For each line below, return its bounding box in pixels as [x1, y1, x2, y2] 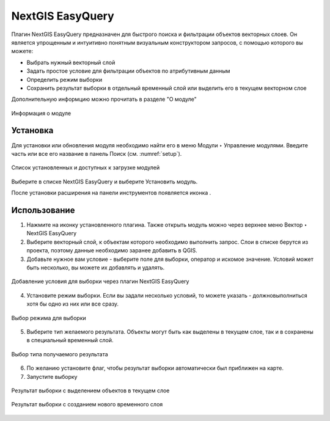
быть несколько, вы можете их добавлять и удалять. [26, 264, 165, 271]
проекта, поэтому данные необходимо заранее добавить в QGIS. [26, 247, 198, 254]
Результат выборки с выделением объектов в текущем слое [11, 387, 170, 394]
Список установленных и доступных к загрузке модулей [11, 164, 160, 171]
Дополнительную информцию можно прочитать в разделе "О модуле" [11, 95, 197, 103]
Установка [11, 125, 54, 136]
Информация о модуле [11, 109, 71, 117]
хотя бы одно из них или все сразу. [26, 300, 119, 308]
